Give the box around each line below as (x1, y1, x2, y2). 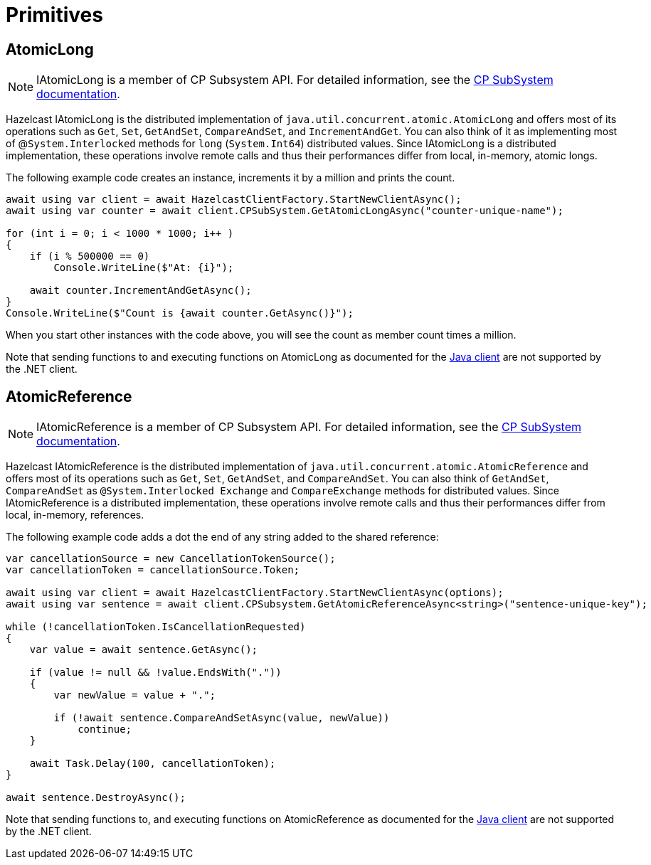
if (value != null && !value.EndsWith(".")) (29, 667, 282, 679)
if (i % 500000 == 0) (29, 250, 150, 262)
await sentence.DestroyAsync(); (6, 792, 186, 804)
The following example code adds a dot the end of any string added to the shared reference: (6, 531, 439, 543)
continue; (78, 723, 132, 736)
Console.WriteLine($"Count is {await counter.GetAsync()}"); (6, 307, 354, 319)
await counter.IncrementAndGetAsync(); (29, 285, 252, 297)
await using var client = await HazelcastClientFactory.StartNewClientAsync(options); (6, 587, 504, 599)
